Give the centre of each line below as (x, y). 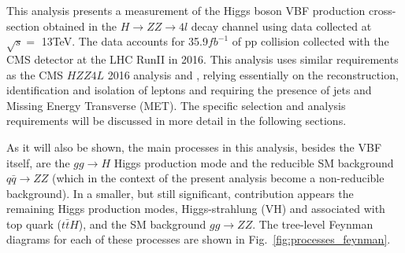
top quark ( (34, 224)
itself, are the (38, 162)
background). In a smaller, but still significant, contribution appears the (180, 193)
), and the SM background (142, 224)
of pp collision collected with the (310, 41)
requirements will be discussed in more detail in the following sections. (176, 121)
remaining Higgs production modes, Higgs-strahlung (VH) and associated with (196, 209)
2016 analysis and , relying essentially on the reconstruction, (253, 74)
